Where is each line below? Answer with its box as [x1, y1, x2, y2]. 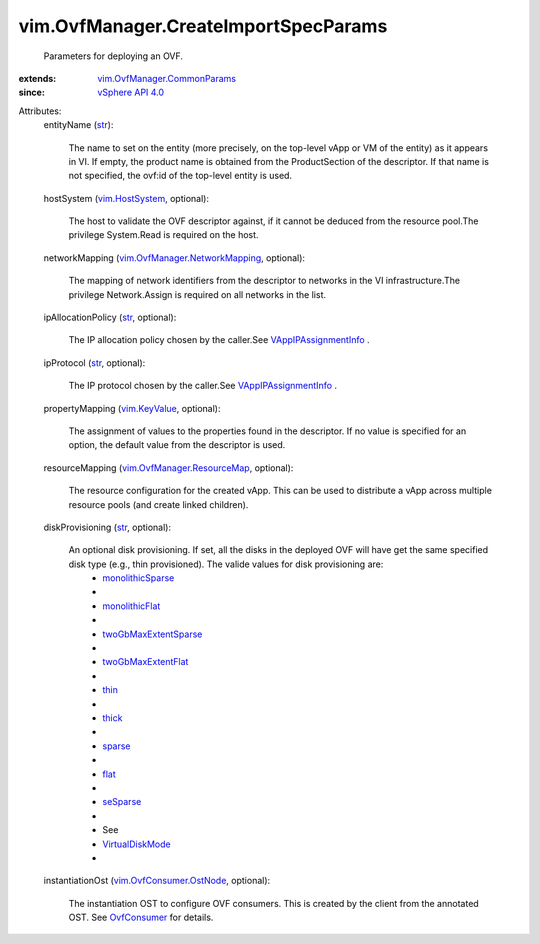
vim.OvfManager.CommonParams [97, 72, 237, 84]
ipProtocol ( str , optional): [43, 356, 146, 369]
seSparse [102, 796, 142, 808]
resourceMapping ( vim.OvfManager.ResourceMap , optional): [43, 461, 294, 474]
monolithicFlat [102, 600, 161, 612]
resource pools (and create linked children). [68, 498, 249, 510]
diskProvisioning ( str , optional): [43, 521, 172, 533]
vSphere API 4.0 [97, 86, 165, 99]
